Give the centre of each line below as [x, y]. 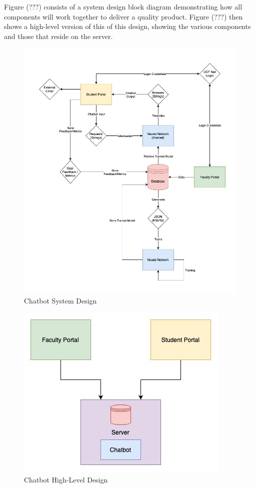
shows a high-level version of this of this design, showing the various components [127, 26]
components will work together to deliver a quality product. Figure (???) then [123, 16]
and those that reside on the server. [58, 36]
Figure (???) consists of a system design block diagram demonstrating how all [123, 6]
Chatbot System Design [60, 300]
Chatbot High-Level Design [66, 479]
